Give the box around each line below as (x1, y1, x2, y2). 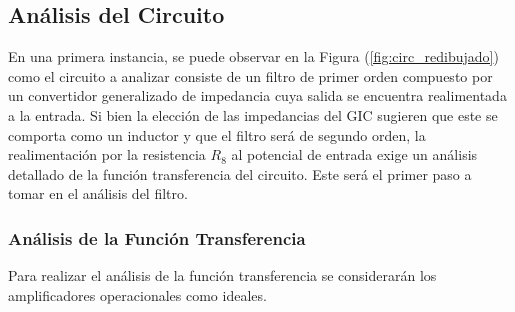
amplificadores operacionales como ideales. (8, 284, 267, 305)
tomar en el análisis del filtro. (8, 183, 188, 204)
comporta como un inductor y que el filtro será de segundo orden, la (8, 124, 426, 145)
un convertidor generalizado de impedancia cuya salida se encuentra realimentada (8, 85, 507, 106)
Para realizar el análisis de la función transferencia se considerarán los (8, 265, 437, 286)
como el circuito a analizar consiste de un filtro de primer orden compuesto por (8, 65, 493, 86)
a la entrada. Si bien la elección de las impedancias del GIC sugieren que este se (8, 104, 498, 125)
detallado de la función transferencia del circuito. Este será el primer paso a (8, 163, 472, 184)
